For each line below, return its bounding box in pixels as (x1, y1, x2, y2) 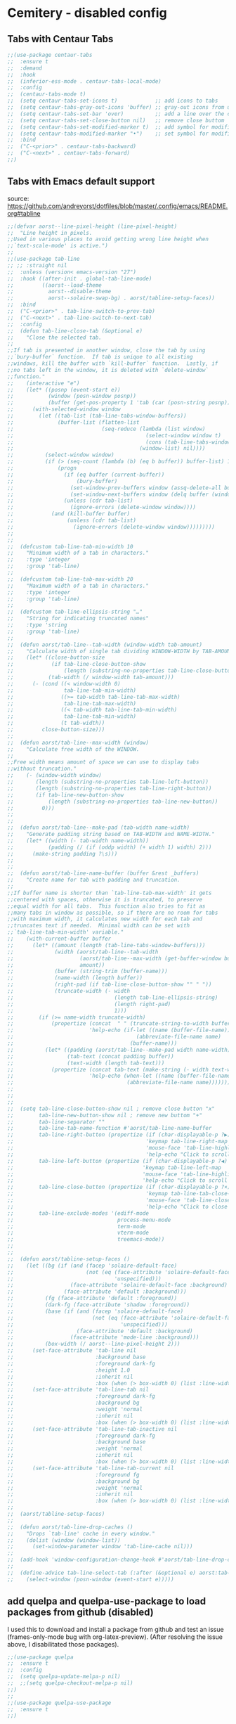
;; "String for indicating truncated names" (7, 615, 150, 622)
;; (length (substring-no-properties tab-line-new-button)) (7, 798, 218, 805)
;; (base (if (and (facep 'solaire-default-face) (7, 1308, 184, 1315)
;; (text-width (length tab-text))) (7, 1060, 165, 1067)
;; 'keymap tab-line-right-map (7, 1138, 228, 1145)
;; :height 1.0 (7, 1366, 131, 1374)
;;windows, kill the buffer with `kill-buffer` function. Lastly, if (7, 360, 218, 367)
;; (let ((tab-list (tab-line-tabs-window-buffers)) (7, 413, 188, 420)
